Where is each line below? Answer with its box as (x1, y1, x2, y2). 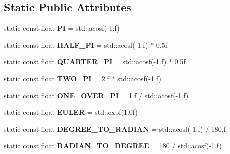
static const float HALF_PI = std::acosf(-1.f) (4, 39, 148, 50)
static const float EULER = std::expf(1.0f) (4, 107, 138, 117)
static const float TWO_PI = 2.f (4, 73, 109, 83)
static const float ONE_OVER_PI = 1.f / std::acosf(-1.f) (4, 90, 189, 100)
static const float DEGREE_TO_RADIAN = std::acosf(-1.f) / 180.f (4, 123, 226, 134)
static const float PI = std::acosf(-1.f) (4, 23, 120, 33)
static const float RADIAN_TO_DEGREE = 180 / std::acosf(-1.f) (4, 140, 222, 151)
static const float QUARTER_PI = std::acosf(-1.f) (4, 56, 167, 67)
